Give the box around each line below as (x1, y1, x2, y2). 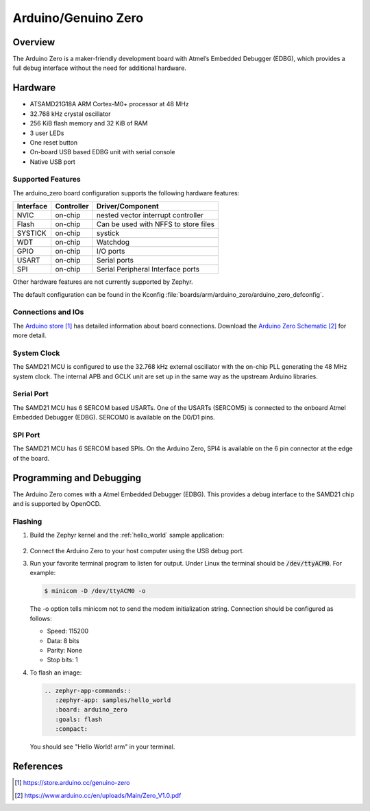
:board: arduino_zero (55, 706, 128, 714)
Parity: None (47, 646, 82, 654)
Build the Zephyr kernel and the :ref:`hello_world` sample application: (29, 531, 225, 540)
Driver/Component (96, 202, 159, 211)
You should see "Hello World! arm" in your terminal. (29, 742, 175, 751)
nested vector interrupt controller (96, 210, 203, 220)
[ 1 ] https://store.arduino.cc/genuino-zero (14, 779, 130, 787)
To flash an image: (29, 668, 82, 677)
